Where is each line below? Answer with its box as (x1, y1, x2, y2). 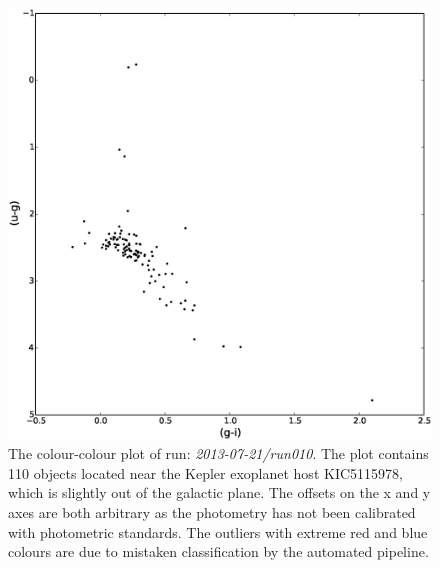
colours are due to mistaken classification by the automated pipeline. (8, 541, 429, 562)
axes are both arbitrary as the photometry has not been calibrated (8, 501, 416, 522)
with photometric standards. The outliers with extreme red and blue (8, 521, 428, 542)
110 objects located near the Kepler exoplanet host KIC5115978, (8, 462, 403, 483)
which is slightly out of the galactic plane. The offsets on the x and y (8, 482, 431, 503)
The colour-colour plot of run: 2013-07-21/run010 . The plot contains (8, 443, 429, 464)
